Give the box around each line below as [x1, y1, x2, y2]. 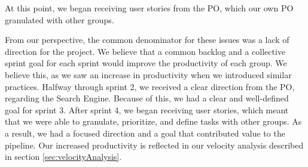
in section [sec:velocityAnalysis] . [5, 150, 122, 163]
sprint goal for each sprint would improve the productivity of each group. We [5, 57, 287, 69]
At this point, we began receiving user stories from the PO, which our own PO [5, 2, 294, 14]
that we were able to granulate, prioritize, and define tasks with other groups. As [5, 115, 302, 128]
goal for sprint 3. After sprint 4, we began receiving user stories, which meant [5, 103, 289, 116]
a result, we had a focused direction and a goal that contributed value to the [5, 126, 285, 139]
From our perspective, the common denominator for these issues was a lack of [5, 33, 289, 46]
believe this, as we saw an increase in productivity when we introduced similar [5, 68, 292, 81]
